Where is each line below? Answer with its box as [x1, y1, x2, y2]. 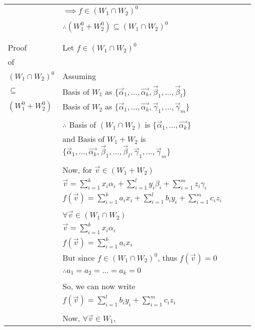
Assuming [62, 70, 96, 82]
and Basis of [62, 133, 105, 144]
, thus [157, 251, 178, 263]
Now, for [62, 164, 92, 175]
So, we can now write [62, 280, 135, 292]
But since [62, 251, 95, 263]
